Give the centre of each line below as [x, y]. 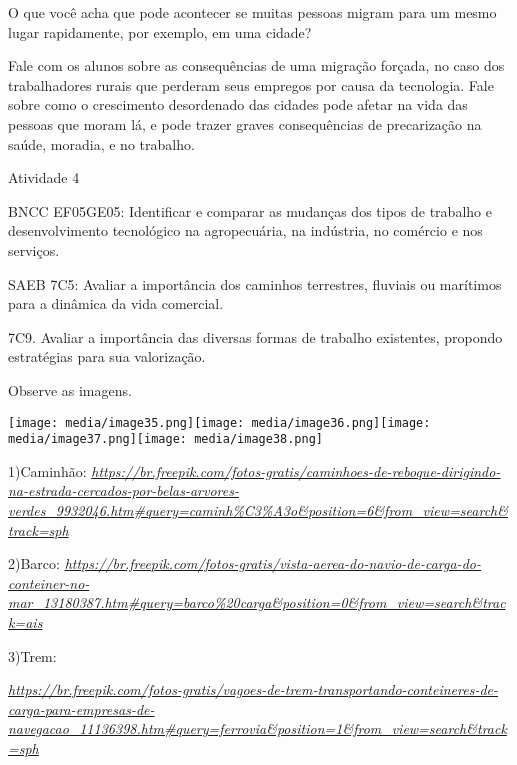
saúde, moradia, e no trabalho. [101, 143]
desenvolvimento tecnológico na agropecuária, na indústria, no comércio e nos [245, 230]
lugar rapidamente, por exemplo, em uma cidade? [160, 31]
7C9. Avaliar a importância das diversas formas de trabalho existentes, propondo [255, 336]
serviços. [34, 249]
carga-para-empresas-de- [81, 708]
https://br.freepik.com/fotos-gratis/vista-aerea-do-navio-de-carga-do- [272, 563]
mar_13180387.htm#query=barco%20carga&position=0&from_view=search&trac [257, 602]
